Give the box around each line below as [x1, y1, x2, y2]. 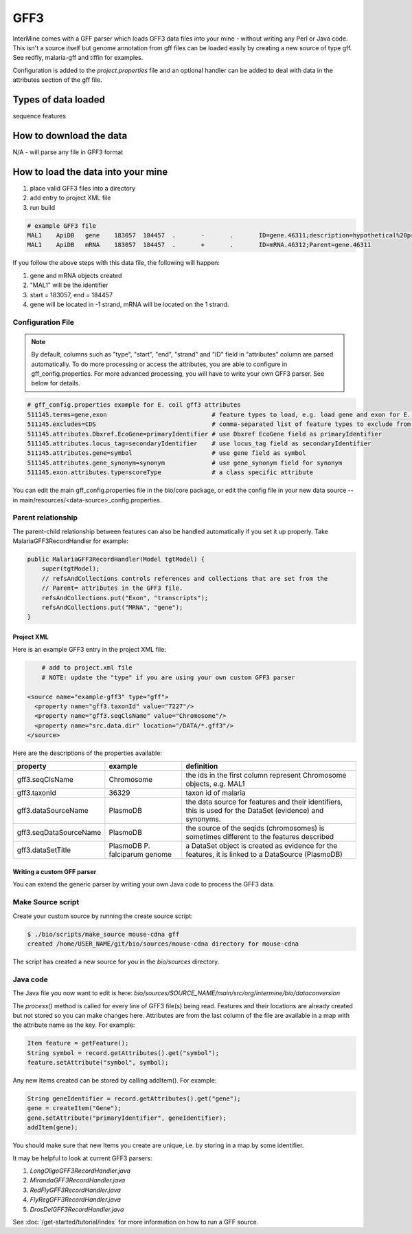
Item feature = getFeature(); [27, 1039, 129, 1047]
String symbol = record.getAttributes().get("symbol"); [27, 1049, 220, 1056]
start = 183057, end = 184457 [30, 290, 113, 299]
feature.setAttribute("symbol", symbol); [27, 1059, 169, 1067]
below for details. [31, 379, 80, 387]
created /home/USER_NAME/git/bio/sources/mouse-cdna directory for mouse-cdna [27, 939, 299, 948]
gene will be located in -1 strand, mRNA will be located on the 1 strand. [30, 300, 229, 308]
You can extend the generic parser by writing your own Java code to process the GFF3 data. [12, 880, 275, 889]
